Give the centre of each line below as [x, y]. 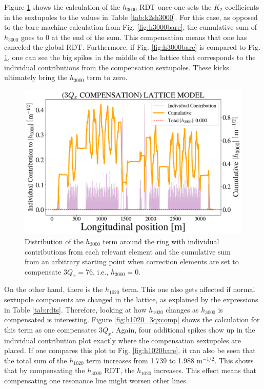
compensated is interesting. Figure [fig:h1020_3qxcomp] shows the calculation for [132, 319]
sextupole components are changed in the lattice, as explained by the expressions [131, 299]
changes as [182, 309]
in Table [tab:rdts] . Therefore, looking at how [75, 309]
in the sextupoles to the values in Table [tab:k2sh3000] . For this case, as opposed [131, 17]
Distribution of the [54, 241]
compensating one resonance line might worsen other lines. [96, 381]
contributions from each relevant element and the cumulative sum [128, 251]
